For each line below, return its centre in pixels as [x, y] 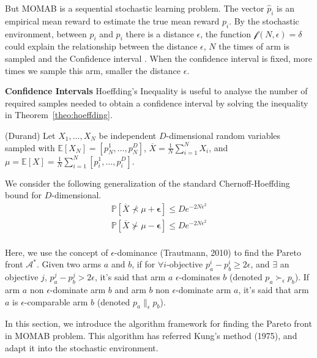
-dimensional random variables [223, 135]
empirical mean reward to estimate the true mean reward [112, 21]
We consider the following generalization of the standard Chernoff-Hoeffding [147, 183]
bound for [23, 195]
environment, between [46, 33]
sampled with [30, 147]
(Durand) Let [30, 135]
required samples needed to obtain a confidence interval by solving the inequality [157, 103]
